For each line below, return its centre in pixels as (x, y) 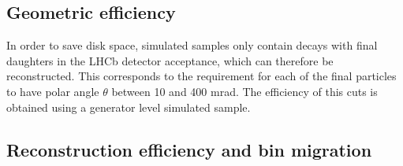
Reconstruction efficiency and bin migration (189, 149)
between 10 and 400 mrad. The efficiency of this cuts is (244, 91)
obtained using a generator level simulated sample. (129, 107)
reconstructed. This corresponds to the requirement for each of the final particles (201, 76)
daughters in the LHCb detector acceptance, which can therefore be (170, 60)
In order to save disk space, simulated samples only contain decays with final (192, 45)
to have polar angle (53, 91)
